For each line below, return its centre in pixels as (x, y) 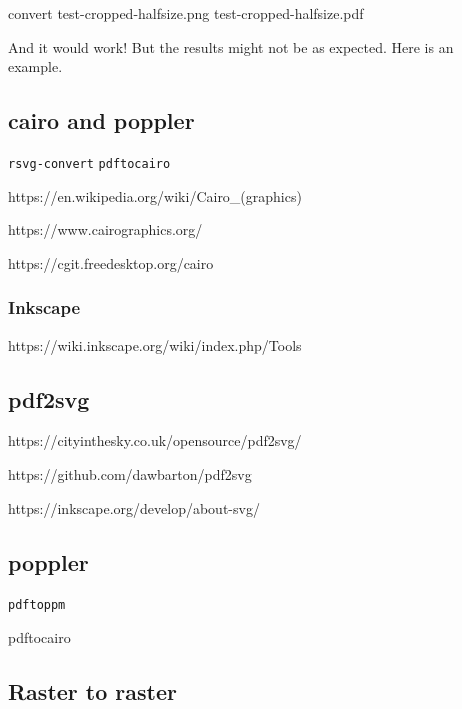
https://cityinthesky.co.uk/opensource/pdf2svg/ (155, 440)
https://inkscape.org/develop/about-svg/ (134, 507)
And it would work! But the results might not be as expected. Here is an (231, 46)
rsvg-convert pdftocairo (89, 163)
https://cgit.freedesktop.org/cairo (111, 262)
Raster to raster (92, 691)
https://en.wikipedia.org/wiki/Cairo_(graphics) (155, 195)
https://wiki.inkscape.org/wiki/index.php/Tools (155, 344)
